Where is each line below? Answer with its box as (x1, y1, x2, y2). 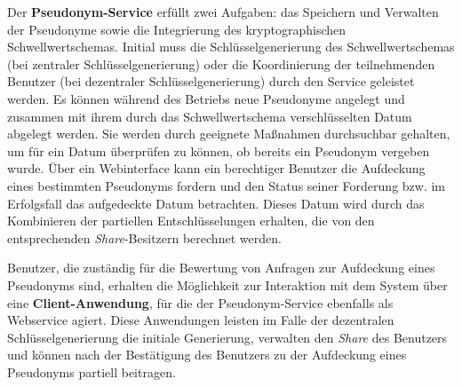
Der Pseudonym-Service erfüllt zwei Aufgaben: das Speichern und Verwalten (7, 3, 439, 20)
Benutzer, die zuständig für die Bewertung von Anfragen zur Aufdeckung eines (7, 258, 435, 277)
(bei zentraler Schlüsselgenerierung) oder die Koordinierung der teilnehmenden (7, 54, 435, 73)
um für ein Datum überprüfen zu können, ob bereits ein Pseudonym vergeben (7, 141, 430, 160)
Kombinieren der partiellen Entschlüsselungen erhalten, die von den (7, 211, 375, 230)
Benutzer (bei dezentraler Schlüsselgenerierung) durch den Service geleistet (7, 72, 415, 91)
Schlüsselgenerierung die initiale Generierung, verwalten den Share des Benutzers (7, 328, 448, 346)
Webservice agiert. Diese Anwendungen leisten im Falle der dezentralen (7, 311, 394, 329)
